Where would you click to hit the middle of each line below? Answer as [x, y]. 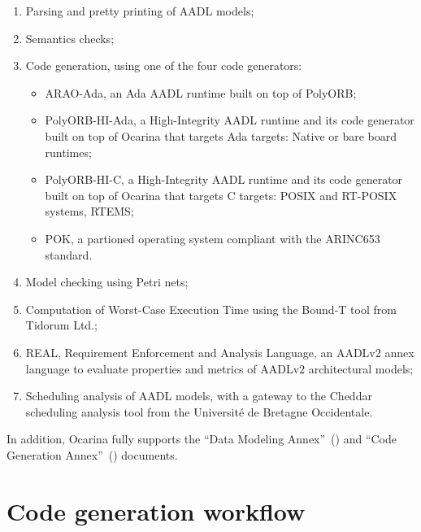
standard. [69, 254]
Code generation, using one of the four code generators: [164, 65]
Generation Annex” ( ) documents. [92, 454]
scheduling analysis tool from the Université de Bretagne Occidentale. [199, 411]
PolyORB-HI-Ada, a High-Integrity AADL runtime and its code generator [230, 120]
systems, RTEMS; [89, 211]
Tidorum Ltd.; [61, 325]
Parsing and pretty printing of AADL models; [140, 11]
